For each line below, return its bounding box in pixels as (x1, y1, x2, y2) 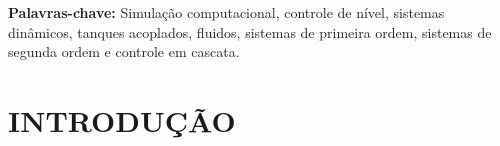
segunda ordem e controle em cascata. (8, 41, 240, 62)
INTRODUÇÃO (8, 99, 236, 140)
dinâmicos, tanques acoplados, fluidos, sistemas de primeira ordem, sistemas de (8, 21, 492, 42)
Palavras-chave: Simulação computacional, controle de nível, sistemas (8, 2, 445, 22)
